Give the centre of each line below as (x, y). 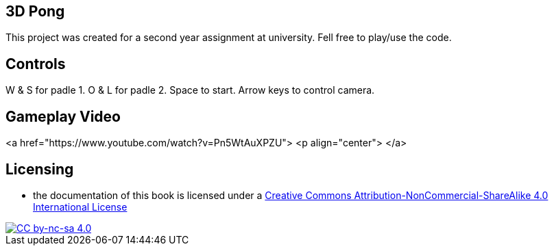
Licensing (40, 169)
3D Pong (35, 11)
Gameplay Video (63, 116)
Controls (36, 64)
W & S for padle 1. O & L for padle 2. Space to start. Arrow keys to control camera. (190, 90)
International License (80, 207)
